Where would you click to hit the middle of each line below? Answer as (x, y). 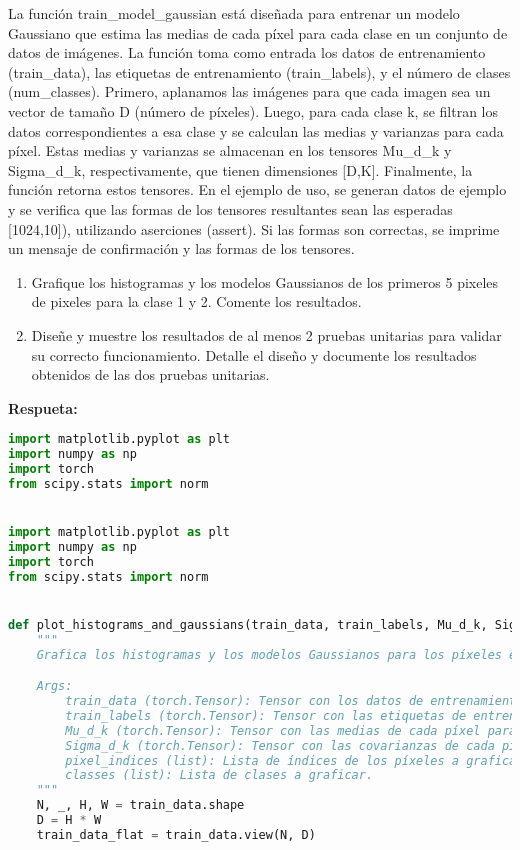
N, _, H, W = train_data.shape (140, 805)
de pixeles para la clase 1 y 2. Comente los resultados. (196, 301)
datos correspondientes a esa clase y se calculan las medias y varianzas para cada (256, 130)
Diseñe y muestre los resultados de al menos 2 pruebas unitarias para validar (266, 334)
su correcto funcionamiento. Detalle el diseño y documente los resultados (254, 354)
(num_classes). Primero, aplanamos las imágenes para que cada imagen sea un (249, 91)
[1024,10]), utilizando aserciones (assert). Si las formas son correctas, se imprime (254, 228)
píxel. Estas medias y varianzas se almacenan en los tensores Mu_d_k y (230, 150)
